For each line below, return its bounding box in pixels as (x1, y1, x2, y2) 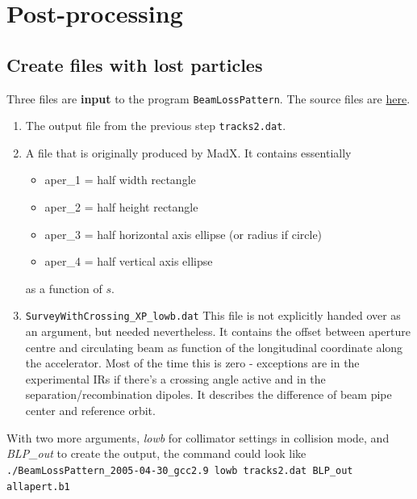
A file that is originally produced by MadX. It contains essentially (25, 144, 352, 161)
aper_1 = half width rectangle (44, 171, 196, 188)
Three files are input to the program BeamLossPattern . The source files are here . (6, 90, 411, 107)
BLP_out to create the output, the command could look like (6, 445, 306, 462)
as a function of (25, 279, 102, 296)
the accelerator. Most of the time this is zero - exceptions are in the (25, 354, 360, 371)
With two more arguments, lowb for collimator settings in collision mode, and (6, 429, 390, 446)
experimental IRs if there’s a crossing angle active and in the (25, 370, 326, 387)
